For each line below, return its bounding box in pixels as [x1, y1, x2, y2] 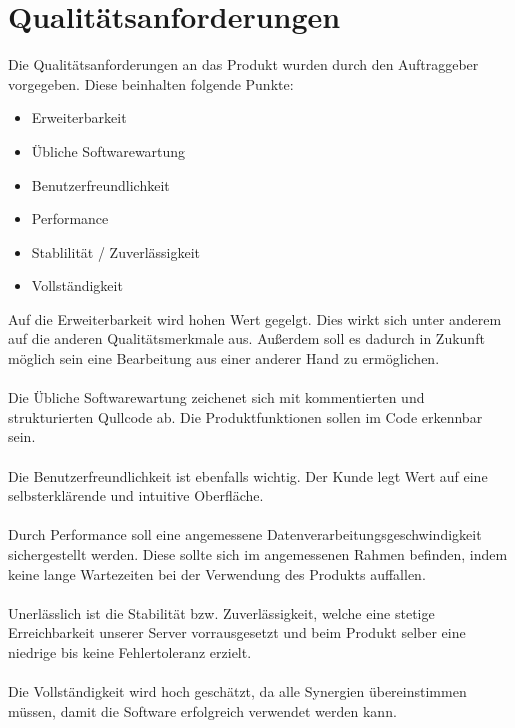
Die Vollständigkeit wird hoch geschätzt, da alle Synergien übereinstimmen [8, 681, 467, 702]
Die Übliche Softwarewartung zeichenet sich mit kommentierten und [8, 387, 425, 408]
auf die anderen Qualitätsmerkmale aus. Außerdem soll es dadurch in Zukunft [8, 328, 485, 349]
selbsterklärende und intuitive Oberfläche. [8, 485, 264, 506]
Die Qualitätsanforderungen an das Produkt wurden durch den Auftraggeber [8, 54, 479, 75]
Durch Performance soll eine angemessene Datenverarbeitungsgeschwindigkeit [8, 524, 482, 545]
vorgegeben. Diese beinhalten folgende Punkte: [8, 73, 294, 94]
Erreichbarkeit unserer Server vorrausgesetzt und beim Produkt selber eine [8, 622, 466, 643]
